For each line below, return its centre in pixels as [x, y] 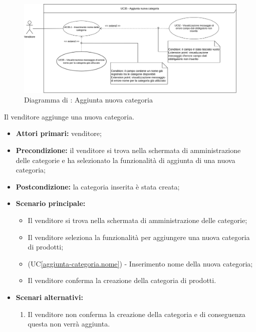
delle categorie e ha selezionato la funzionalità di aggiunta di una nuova [125, 160]
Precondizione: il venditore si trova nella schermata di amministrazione [128, 150]
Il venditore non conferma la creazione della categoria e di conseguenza [137, 314]
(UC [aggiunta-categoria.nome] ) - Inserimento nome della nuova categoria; [140, 263]
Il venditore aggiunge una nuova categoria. [69, 116]
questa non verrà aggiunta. [69, 324]
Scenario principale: [51, 203]
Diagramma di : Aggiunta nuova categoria [88, 100]
